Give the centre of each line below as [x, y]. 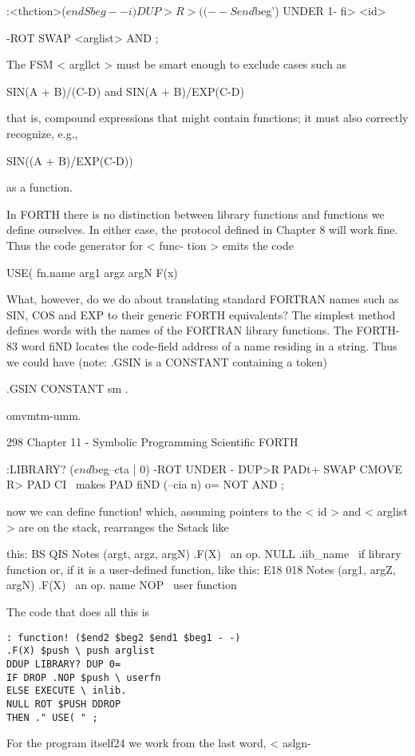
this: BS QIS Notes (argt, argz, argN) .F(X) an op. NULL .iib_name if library [204, 554]
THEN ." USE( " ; [52, 717]
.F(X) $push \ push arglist [81, 651]
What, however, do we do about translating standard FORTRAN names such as [203, 299]
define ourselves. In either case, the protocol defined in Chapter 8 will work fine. [202, 230]
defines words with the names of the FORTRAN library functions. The [180, 330]
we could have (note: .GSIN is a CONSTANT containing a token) [167, 361]
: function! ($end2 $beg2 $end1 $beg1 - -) [124, 637]
